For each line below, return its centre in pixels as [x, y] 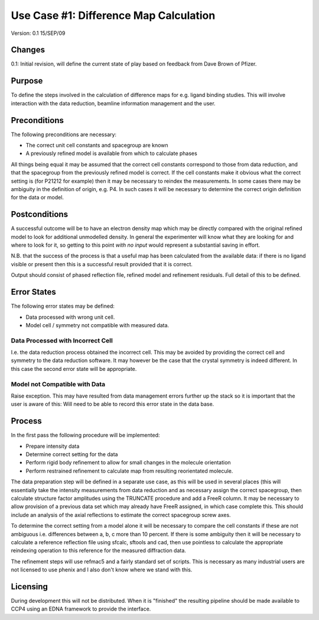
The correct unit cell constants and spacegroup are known [97, 146]
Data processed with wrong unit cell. [70, 317]
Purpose [27, 81]
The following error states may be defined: [63, 306]
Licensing [30, 587]
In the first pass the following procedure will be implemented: [85, 435]
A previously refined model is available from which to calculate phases [111, 153]
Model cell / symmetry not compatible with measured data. [97, 325]
